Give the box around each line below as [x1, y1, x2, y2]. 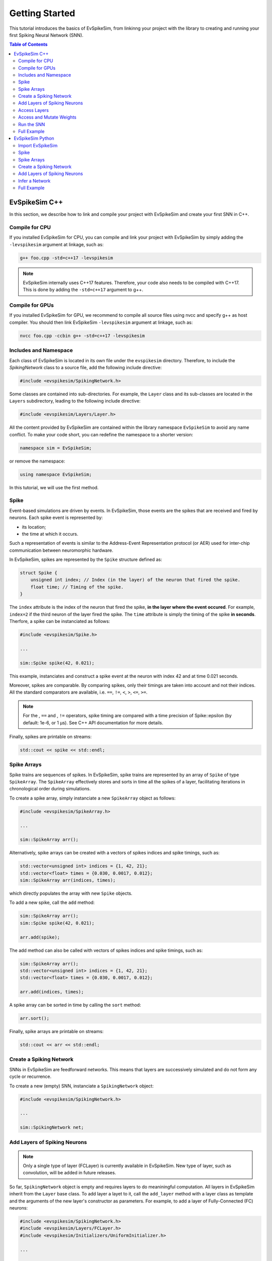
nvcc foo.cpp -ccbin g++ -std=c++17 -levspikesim [20, 333, 145, 338]
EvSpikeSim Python [14, 135, 54, 141]
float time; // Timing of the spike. [30, 584, 124, 590]
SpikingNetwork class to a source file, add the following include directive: [9, 364, 162, 370]
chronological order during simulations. [9, 786, 91, 792]
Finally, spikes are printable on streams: [9, 733, 92, 739]
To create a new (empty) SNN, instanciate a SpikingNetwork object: [9, 1082, 154, 1089]
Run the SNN [18, 121, 45, 127]
